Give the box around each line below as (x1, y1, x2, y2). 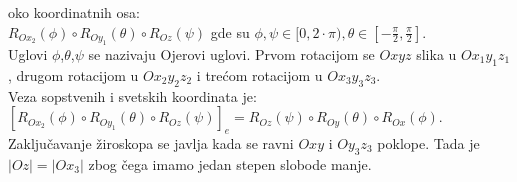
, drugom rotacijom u (8, 64, 139, 85)
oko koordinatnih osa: (8, 2, 140, 22)
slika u (416, 44, 457, 64)
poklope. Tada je (377, 132, 480, 153)
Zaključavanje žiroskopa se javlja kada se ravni (8, 132, 294, 153)
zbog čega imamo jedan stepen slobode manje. (88, 153, 372, 174)
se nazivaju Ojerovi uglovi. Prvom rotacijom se (88, 44, 375, 64)
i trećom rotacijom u (196, 64, 323, 85)
